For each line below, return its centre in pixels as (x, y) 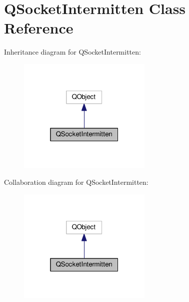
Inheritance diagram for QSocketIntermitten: (72, 52)
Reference (39, 28)
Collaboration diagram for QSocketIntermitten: (76, 182)
